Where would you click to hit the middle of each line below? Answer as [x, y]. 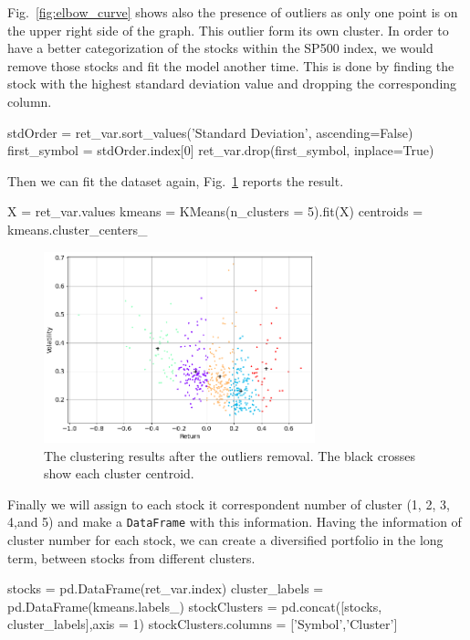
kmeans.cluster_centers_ [78, 229]
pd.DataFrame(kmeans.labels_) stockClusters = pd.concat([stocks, [195, 606]
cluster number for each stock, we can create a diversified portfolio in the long [225, 540]
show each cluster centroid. [119, 473]
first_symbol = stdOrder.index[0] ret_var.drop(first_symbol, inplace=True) [221, 150]
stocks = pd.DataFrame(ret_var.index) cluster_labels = [166, 588]
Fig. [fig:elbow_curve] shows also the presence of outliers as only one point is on [233, 12]
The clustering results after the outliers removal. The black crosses [230, 455]
